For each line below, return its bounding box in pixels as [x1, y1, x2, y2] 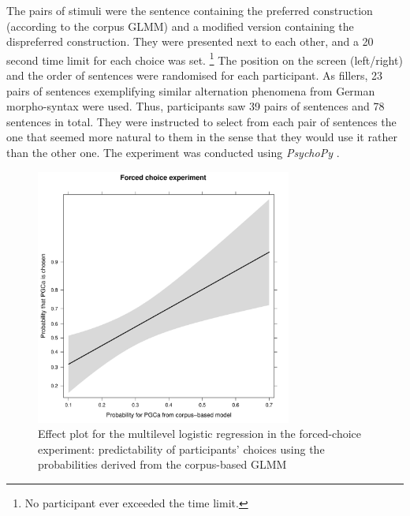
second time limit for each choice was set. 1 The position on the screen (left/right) [6, 49, 403, 68]
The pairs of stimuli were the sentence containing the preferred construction [6, 2, 373, 18]
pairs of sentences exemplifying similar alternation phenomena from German [6, 82, 375, 99]
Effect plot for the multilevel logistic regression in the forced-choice [38, 425, 362, 442]
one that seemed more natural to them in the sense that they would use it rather [6, 129, 397, 145]
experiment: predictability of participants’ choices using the [38, 440, 325, 457]
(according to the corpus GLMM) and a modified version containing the [6, 17, 354, 34]
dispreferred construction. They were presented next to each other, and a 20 [6, 33, 374, 50]
